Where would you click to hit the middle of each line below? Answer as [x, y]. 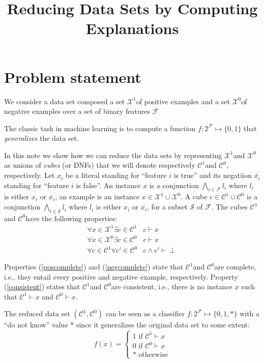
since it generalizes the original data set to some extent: [163, 325]
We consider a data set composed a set [65, 101]
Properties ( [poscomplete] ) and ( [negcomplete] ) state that [94, 267]
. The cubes [229, 207]
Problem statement [73, 77]
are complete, [235, 267]
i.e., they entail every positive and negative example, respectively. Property [121, 276]
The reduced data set [37, 313]
